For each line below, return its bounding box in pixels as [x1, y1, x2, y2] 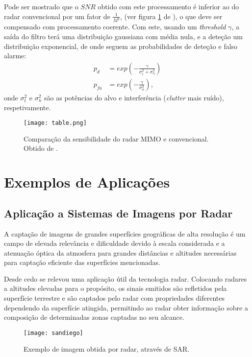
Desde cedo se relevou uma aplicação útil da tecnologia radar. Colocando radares [4, 273, 247, 284]
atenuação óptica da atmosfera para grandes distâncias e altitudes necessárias [4, 247, 237, 258]
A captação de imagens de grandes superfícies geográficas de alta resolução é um [4, 228, 246, 238]
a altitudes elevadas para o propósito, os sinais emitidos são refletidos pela [4, 283, 227, 293]
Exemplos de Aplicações [4, 172, 170, 192]
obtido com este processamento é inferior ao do [98, 1, 239, 11]
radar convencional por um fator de [4, 11, 110, 21]
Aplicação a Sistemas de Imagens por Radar [4, 205, 233, 220]
